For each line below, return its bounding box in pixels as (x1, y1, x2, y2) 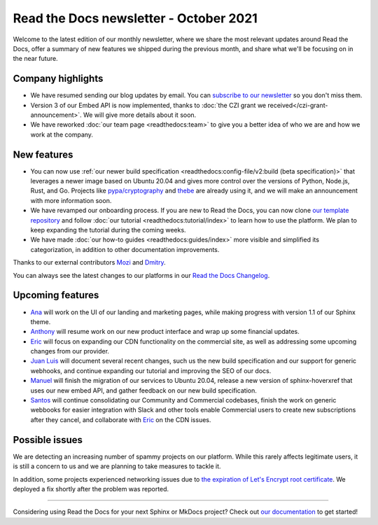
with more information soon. (30, 196, 112, 204)
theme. (30, 317, 51, 325)
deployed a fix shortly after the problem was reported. (13, 484, 169, 493)
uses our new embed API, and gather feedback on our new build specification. (30, 386, 257, 395)
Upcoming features (13, 289, 99, 301)
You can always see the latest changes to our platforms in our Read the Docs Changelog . (13, 271, 270, 279)
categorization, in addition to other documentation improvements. (30, 245, 220, 253)
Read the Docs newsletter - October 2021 (13, 10, 258, 26)
